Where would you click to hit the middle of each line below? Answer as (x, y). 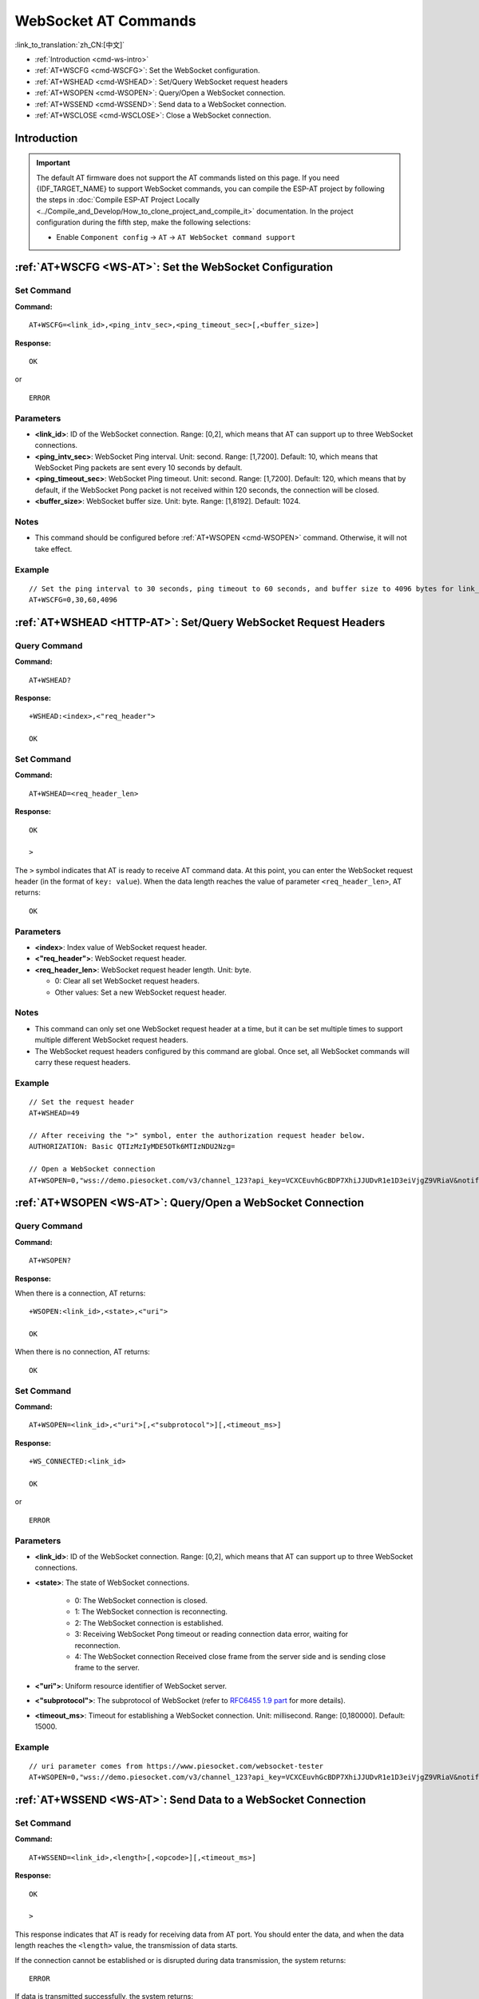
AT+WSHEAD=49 (54, 1113)
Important (53, 163)
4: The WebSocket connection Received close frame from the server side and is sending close (230, 1656)
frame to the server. (107, 1668)
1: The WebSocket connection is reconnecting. (151, 1612)
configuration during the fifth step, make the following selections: (144, 222)
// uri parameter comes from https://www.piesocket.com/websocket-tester (176, 1766)
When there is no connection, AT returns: (83, 1352)
